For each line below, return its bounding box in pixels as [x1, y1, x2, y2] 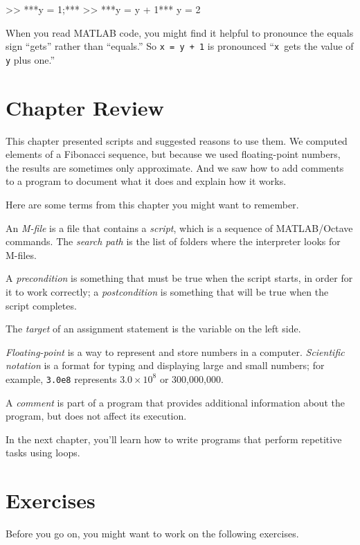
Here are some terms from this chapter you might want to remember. [6, 197, 299, 211]
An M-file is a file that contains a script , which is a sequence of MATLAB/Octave [6, 220, 353, 235]
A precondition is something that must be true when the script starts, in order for [6, 271, 353, 285]
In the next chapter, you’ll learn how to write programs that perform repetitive [6, 431, 342, 446]
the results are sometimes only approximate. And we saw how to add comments [6, 160, 344, 175]
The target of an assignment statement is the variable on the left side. [6, 321, 301, 336]
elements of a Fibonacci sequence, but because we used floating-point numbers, [6, 147, 341, 161]
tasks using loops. [6, 445, 80, 460]
